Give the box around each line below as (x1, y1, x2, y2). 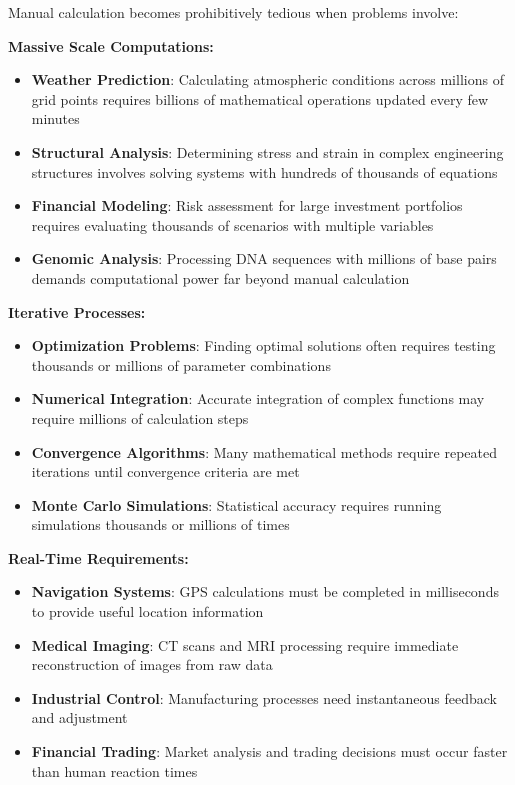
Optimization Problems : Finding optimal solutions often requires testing (31, 335, 496, 356)
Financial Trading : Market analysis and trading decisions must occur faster (31, 741, 508, 762)
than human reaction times (31, 760, 198, 781)
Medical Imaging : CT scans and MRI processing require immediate (31, 634, 459, 655)
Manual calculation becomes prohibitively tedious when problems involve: (8, 2, 459, 22)
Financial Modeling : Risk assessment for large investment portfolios (31, 195, 463, 216)
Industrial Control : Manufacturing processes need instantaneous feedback (31, 687, 497, 708)
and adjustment (31, 707, 128, 728)
